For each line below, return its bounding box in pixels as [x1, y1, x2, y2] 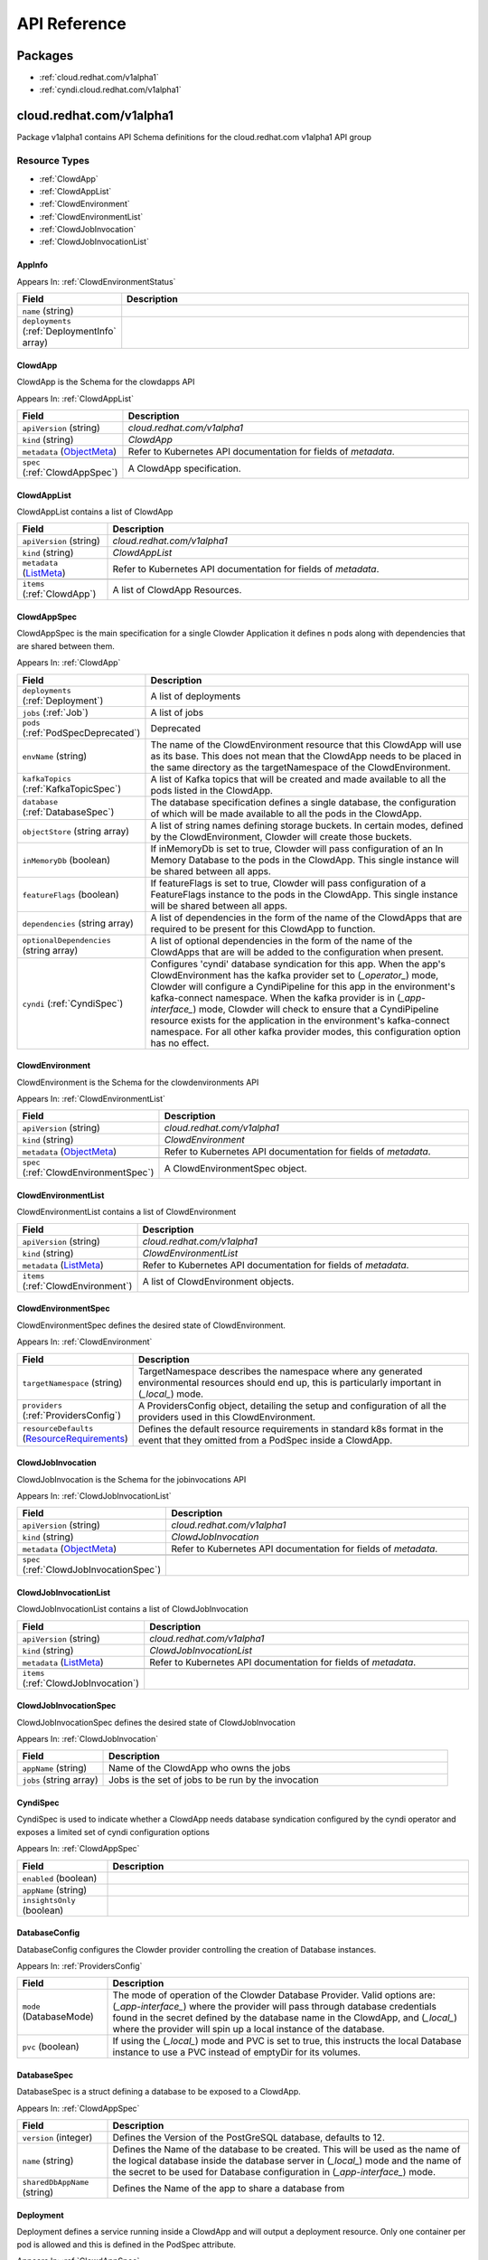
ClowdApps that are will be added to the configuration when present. [150, 946, 445, 958]
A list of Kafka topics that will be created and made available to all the [150, 773, 446, 786]
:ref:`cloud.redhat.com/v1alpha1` [39, 72, 160, 83]
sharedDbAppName [22, 2178, 89, 2188]
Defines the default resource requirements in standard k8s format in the [137, 1422, 444, 1435]
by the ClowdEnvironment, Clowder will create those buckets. [150, 830, 413, 843]
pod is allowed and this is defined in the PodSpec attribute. [16, 2238, 237, 2250]
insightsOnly [22, 1895, 76, 1905]
